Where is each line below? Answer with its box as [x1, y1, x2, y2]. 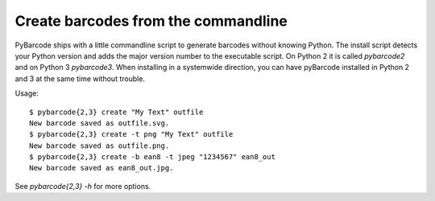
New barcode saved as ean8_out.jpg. [29, 163, 174, 173]
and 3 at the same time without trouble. [14, 73, 145, 84]
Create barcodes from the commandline [14, 12, 288, 30]
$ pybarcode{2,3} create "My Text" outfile [29, 107, 204, 117]
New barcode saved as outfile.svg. [29, 118, 170, 128]
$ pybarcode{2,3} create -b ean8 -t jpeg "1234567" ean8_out [29, 153, 275, 162]
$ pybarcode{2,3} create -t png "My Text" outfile [29, 129, 234, 139]
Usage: [14, 88, 39, 98]
